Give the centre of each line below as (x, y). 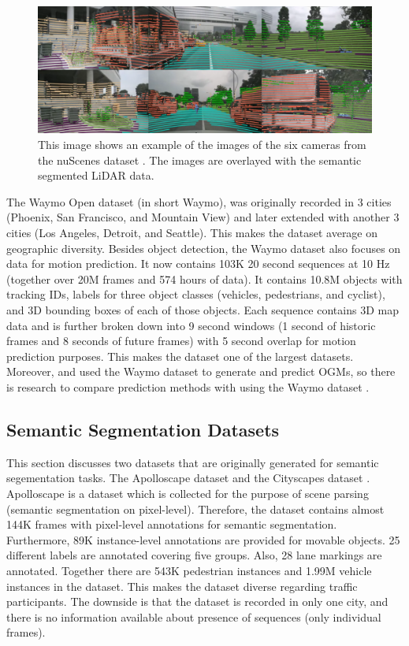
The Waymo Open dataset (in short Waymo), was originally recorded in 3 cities (199, 201)
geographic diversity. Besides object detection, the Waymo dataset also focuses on (204, 248)
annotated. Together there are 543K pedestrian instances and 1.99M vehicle (189, 570)
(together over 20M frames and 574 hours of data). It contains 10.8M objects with (204, 278)
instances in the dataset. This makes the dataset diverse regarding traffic (182, 586)
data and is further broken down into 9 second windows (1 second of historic (191, 325)
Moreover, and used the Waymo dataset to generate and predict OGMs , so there (201, 371)
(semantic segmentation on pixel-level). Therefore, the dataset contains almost (195, 509)
